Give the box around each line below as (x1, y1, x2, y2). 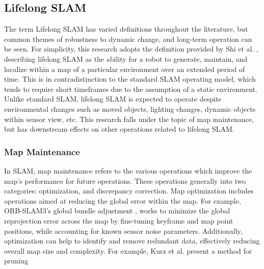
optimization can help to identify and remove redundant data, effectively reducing (4, 235, 260, 246)
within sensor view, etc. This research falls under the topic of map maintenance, (4, 113, 254, 124)
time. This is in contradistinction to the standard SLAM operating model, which (4, 74, 256, 84)
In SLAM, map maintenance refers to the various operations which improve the (4, 165, 252, 176)
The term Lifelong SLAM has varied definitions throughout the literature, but (4, 23, 248, 34)
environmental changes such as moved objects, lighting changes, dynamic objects (4, 103, 256, 114)
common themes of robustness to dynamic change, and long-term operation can (4, 33, 252, 44)
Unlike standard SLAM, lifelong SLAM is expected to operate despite (4, 93, 222, 104)
